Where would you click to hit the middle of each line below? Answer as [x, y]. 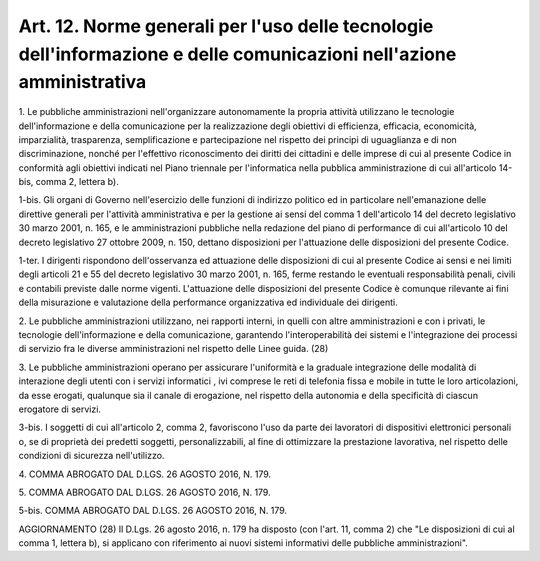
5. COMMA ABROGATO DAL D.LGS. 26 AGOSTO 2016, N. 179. [144, 492]
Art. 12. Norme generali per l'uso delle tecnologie [226, 26]
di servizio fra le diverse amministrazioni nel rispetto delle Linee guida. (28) [173, 349]
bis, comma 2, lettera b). [68, 182]
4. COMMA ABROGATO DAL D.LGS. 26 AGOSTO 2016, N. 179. [145, 474]
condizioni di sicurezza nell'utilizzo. [91, 456]
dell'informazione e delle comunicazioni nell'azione [237, 54]
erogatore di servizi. [60, 409]
